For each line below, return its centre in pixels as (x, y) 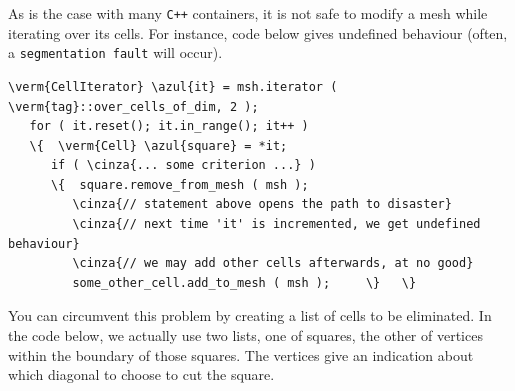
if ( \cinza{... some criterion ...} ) (183, 165)
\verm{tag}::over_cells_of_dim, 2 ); (133, 106)
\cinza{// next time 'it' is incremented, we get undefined (276, 224)
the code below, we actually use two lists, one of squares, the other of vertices (245, 335)
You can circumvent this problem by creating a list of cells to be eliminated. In (250, 315)
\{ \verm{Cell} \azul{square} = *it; (158, 145)
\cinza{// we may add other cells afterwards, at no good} (273, 263)
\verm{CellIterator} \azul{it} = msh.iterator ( (173, 86)
